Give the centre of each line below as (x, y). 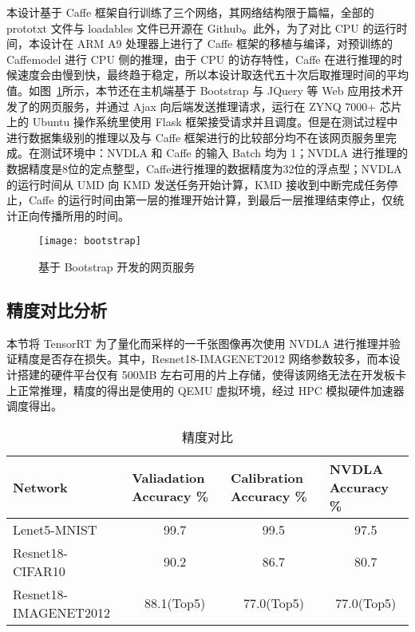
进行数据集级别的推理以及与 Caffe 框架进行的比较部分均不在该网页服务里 (196, 137)
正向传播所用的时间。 (73, 215)
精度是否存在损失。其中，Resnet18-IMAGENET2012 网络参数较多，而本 (203, 359)
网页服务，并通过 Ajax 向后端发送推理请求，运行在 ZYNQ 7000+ (208, 106)
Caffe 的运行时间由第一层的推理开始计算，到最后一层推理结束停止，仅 (211, 200)
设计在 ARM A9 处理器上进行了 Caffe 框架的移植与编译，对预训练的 (216, 43)
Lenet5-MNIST (55, 529)
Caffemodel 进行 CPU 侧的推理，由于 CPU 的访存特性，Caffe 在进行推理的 (199, 59)
